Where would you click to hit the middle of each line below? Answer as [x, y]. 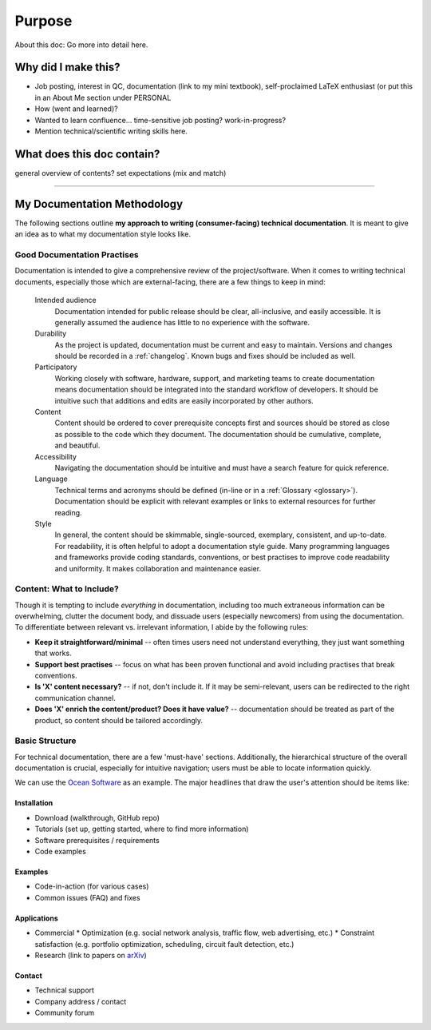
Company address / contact [81, 1001]
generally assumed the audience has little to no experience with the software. [182, 322]
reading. [69, 512]
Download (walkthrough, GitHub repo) [97, 817]
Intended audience [65, 300]
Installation [34, 803]
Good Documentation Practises [77, 254]
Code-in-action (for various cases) [92, 886]
